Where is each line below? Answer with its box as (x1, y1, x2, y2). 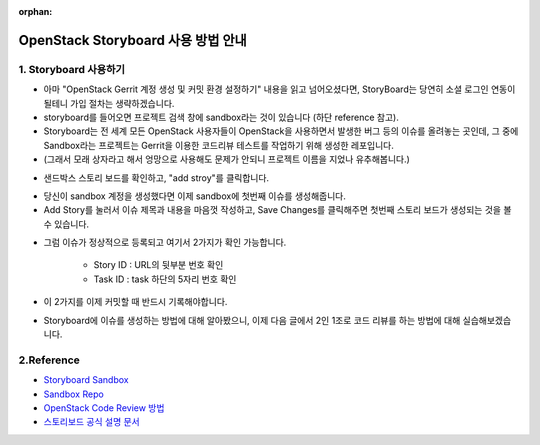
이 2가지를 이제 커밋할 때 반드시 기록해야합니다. (43, 296, 228, 308)
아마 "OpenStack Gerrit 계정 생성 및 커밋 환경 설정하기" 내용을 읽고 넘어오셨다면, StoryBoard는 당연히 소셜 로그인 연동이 (43, 83, 516, 95)
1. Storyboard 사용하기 (18, 62, 125, 76)
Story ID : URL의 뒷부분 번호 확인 (93, 259, 224, 271)
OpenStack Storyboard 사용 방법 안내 (18, 31, 247, 49)
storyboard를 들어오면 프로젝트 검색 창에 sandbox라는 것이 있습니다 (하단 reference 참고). (43, 111, 400, 123)
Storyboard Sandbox (43, 374, 129, 386)
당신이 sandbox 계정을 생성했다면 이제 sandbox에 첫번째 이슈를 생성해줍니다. (43, 190, 347, 202)
